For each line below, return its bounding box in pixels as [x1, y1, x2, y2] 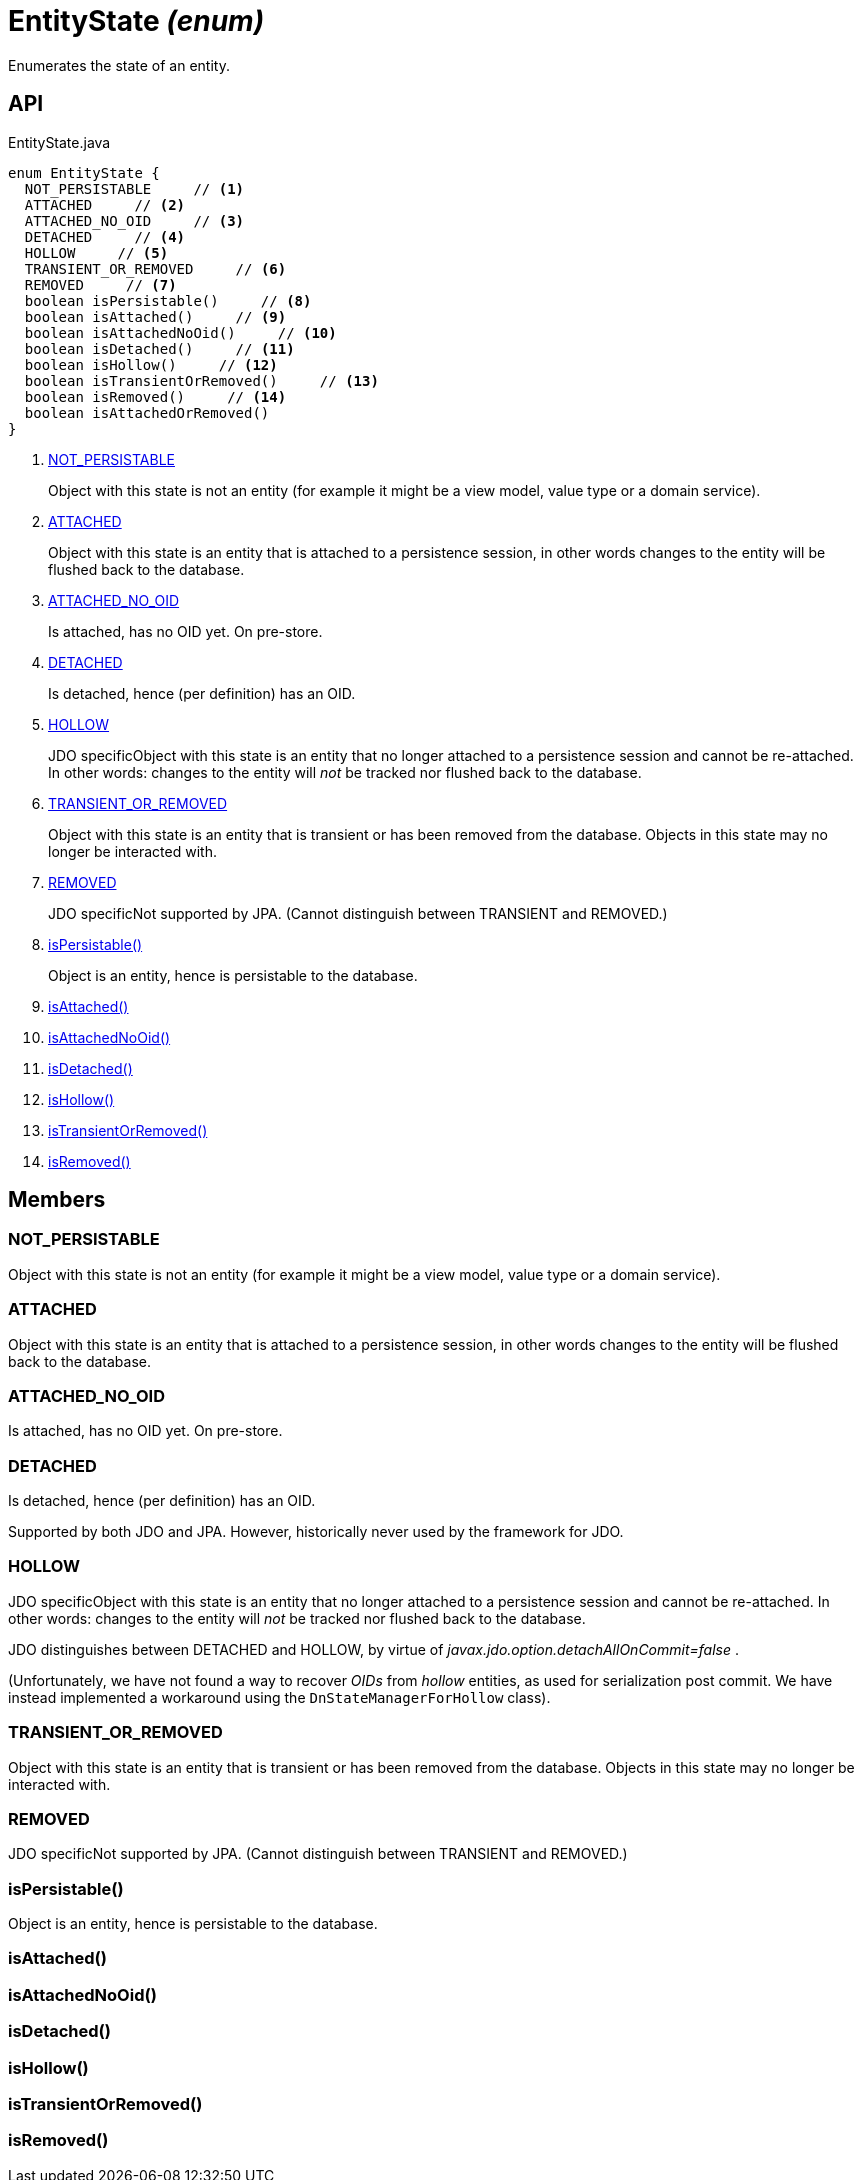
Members [8, 1187, 106, 1213]
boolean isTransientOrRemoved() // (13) [24, 372, 379, 389]
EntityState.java [8, 133, 111, 151]
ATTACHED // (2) [24, 196, 186, 213]
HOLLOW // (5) [24, 244, 169, 261]
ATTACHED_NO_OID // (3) [24, 212, 245, 229]
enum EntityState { [8, 164, 160, 181]
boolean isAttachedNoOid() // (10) [24, 324, 337, 341]
